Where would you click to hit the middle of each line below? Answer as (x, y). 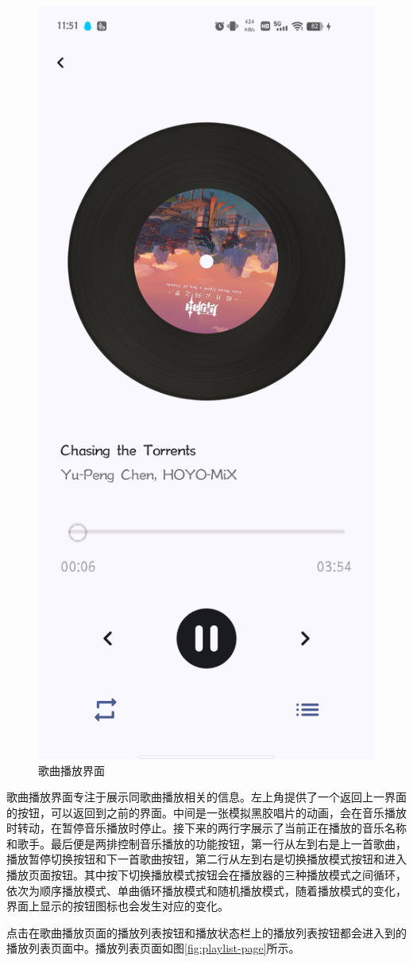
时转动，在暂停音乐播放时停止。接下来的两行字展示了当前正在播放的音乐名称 (206, 828)
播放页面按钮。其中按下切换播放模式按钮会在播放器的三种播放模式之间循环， (206, 875)
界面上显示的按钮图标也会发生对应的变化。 (118, 906)
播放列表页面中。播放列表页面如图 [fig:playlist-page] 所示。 (153, 948)
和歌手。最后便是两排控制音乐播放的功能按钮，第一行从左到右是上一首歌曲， (206, 843)
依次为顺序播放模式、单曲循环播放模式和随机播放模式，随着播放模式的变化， (206, 890)
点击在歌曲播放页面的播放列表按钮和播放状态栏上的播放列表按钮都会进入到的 (206, 932)
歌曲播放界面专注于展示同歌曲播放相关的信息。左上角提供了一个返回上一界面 (206, 797)
